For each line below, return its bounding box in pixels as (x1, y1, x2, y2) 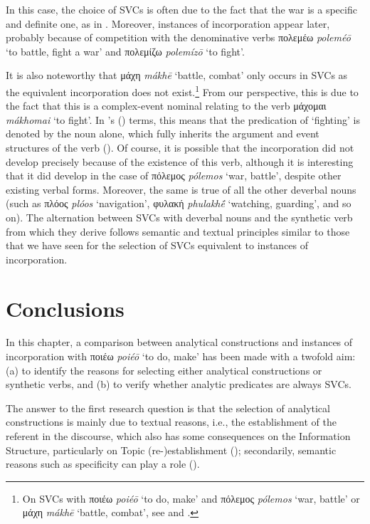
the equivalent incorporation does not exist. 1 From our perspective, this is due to (6, 82, 359, 99)
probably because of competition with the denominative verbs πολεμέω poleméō (6, 30, 351, 45)
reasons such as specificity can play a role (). (6, 456, 200, 471)
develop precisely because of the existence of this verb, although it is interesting (6, 154, 354, 169)
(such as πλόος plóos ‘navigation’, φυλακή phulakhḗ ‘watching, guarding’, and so (6, 196, 351, 211)
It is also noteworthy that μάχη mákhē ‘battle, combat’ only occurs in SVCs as (6, 68, 348, 83)
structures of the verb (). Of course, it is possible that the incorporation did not (6, 140, 354, 154)
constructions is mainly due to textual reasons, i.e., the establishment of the (6, 414, 337, 429)
